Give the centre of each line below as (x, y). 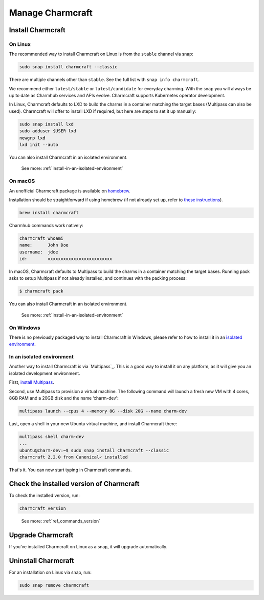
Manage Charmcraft (51, 13)
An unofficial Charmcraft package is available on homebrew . (70, 191)
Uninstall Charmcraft (42, 561)
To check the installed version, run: (44, 496)
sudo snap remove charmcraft (54, 585)
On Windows (25, 328)
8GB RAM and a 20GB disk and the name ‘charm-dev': (64, 398)
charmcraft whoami (41, 238)
